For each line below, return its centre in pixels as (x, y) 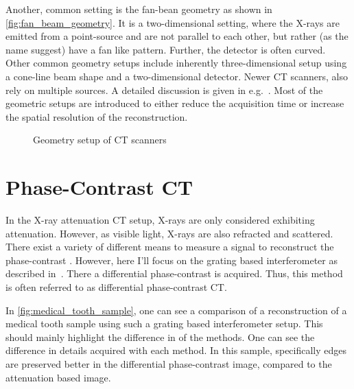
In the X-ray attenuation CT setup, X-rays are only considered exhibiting (160, 220)
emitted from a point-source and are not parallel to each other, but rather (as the (177, 36)
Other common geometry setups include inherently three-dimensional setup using (176, 63)
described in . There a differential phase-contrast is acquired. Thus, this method (174, 273)
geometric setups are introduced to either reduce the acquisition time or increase (175, 103)
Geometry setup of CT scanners (100, 140)
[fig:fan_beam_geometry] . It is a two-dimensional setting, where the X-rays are (173, 22)
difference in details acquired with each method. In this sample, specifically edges (176, 350)
